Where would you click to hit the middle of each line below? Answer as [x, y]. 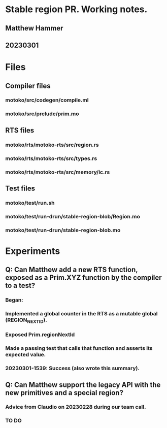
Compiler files [28, 86]
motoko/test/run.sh [30, 203]
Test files [20, 188]
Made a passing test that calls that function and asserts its [79, 348]
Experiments [33, 251]
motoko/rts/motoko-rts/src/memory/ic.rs [58, 172]
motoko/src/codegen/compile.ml [47, 100]
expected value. [26, 355]
